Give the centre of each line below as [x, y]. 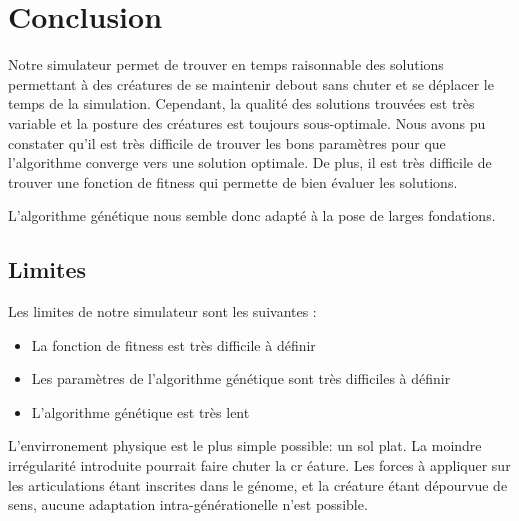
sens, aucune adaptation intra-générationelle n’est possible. [188, 504]
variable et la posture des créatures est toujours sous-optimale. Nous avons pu [247, 122]
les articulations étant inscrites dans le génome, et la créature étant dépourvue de [258, 484]
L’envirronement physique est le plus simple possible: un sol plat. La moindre [245, 445]
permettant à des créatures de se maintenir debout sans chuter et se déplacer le [251, 83]
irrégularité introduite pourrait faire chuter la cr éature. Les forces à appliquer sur [259, 465]
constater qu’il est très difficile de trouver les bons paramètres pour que [227, 142]
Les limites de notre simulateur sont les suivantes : [162, 311]
